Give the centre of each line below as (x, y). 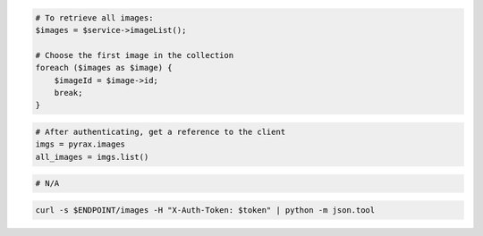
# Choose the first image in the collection (135, 55)
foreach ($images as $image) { (104, 68)
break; (68, 93)
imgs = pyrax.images (80, 144)
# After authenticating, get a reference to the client (161, 131)
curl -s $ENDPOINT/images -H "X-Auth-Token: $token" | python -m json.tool (205, 210)
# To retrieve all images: (94, 17)
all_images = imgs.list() (92, 157)
